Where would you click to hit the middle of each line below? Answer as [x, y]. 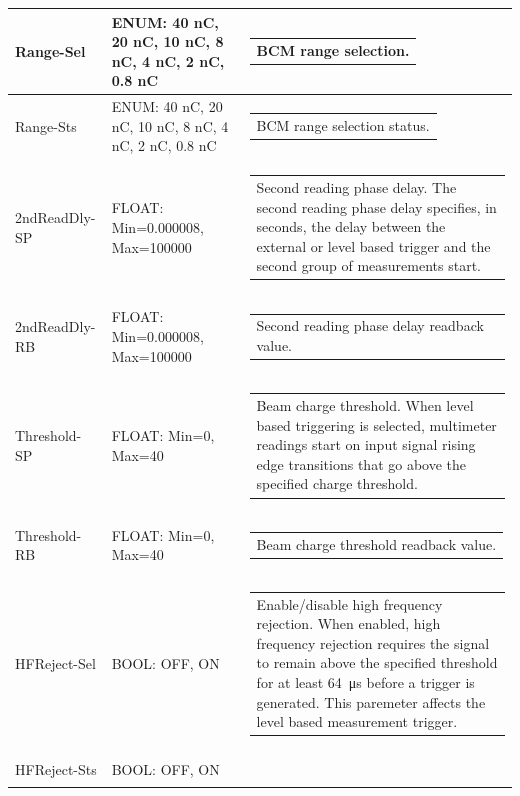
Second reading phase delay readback [370, 325]
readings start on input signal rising [366, 444]
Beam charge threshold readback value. [376, 543]
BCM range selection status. [343, 124]
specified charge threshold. [337, 483]
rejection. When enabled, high [348, 623]
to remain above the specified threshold [377, 662]
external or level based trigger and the [373, 245]
